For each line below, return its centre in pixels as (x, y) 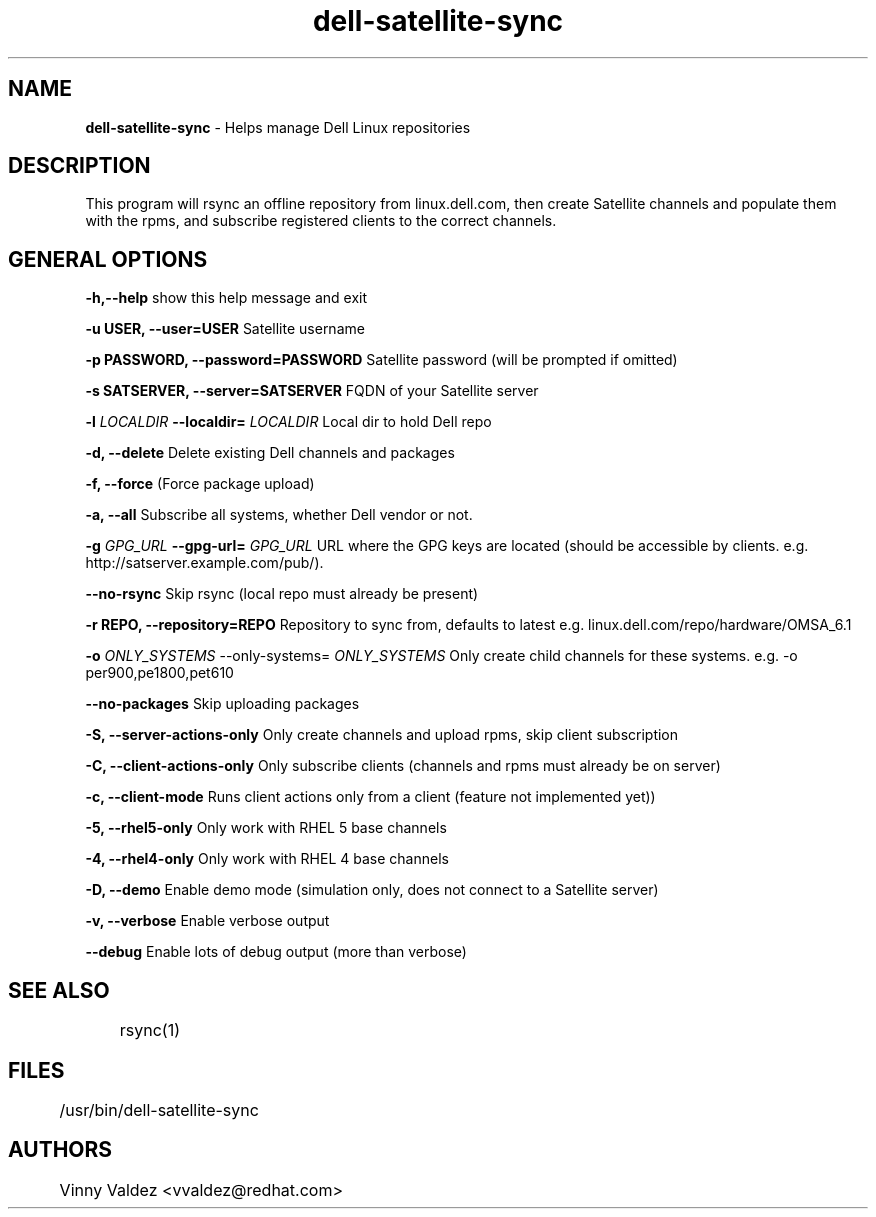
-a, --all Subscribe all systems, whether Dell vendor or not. (279, 515)
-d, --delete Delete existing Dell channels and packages (270, 453)
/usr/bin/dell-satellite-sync (159, 1109)
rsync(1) (150, 1030)
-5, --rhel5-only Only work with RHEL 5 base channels (266, 828)
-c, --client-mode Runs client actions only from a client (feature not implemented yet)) (370, 797)
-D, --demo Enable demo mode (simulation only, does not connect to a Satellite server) (372, 890)
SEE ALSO (59, 990)
